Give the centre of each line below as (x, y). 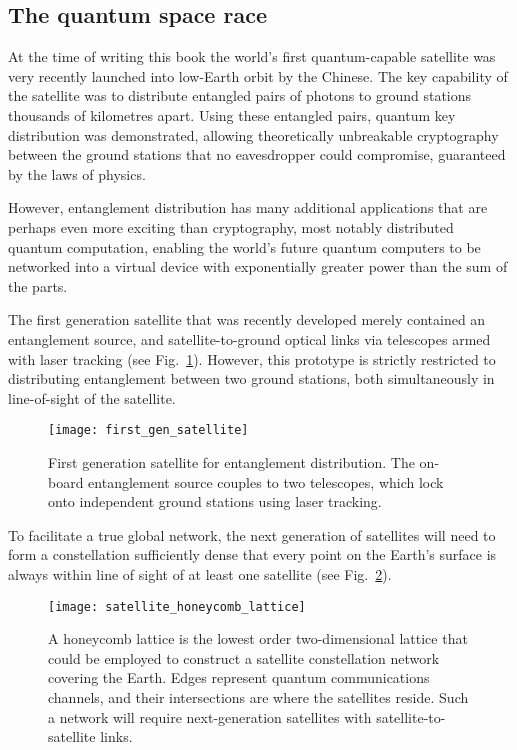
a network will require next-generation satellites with (210, 716)
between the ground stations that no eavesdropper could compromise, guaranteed (257, 154)
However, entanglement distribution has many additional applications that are (248, 207)
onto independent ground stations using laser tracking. (215, 501)
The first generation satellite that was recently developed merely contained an (247, 319)
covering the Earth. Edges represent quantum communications (239, 677)
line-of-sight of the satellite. (92, 397)
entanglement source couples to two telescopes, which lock (266, 481)
